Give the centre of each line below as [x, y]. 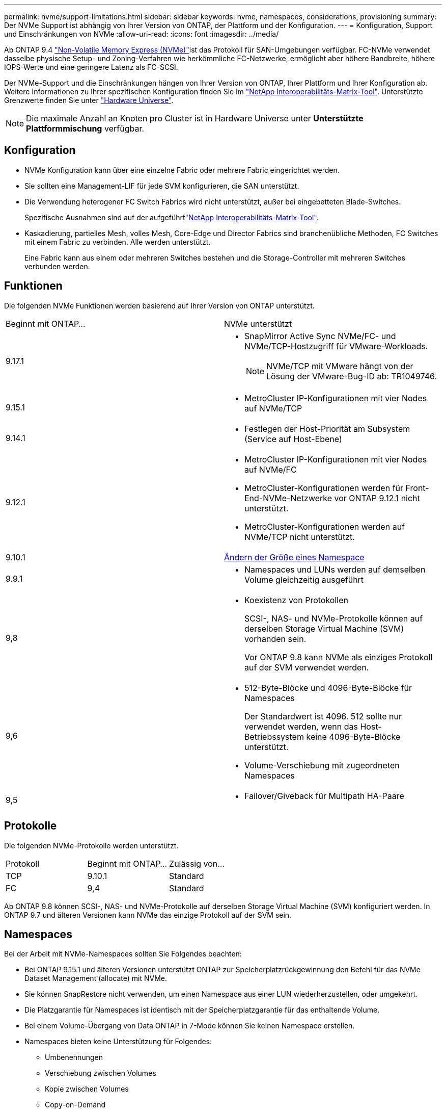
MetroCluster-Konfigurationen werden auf [325, 526]
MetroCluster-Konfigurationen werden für [324, 488]
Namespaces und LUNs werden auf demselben [335, 569]
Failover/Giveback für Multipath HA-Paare [324, 796]
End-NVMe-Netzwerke [288, 498]
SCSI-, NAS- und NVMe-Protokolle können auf [334, 618]
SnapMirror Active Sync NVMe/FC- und [320, 336]
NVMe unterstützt [258, 323]
